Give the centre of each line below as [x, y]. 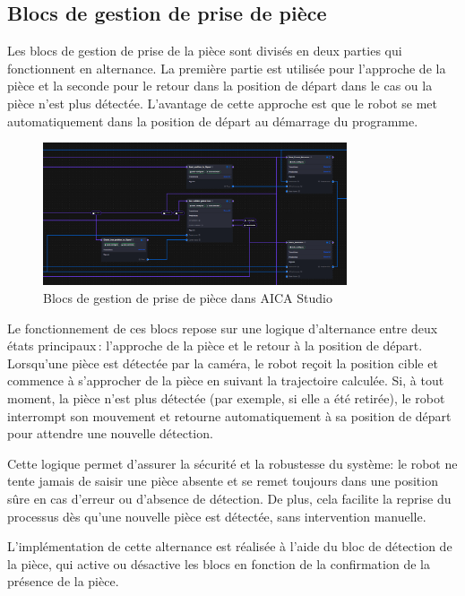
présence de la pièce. [63, 581]
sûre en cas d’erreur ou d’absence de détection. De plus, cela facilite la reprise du [229, 499]
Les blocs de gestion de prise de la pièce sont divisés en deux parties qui [205, 51]
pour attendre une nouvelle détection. [110, 433]
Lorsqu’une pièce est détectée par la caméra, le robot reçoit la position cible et [223, 363]
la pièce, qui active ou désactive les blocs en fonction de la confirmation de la [219, 563]
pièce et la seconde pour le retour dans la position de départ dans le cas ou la [220, 86]
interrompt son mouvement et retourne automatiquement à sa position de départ [229, 415]
